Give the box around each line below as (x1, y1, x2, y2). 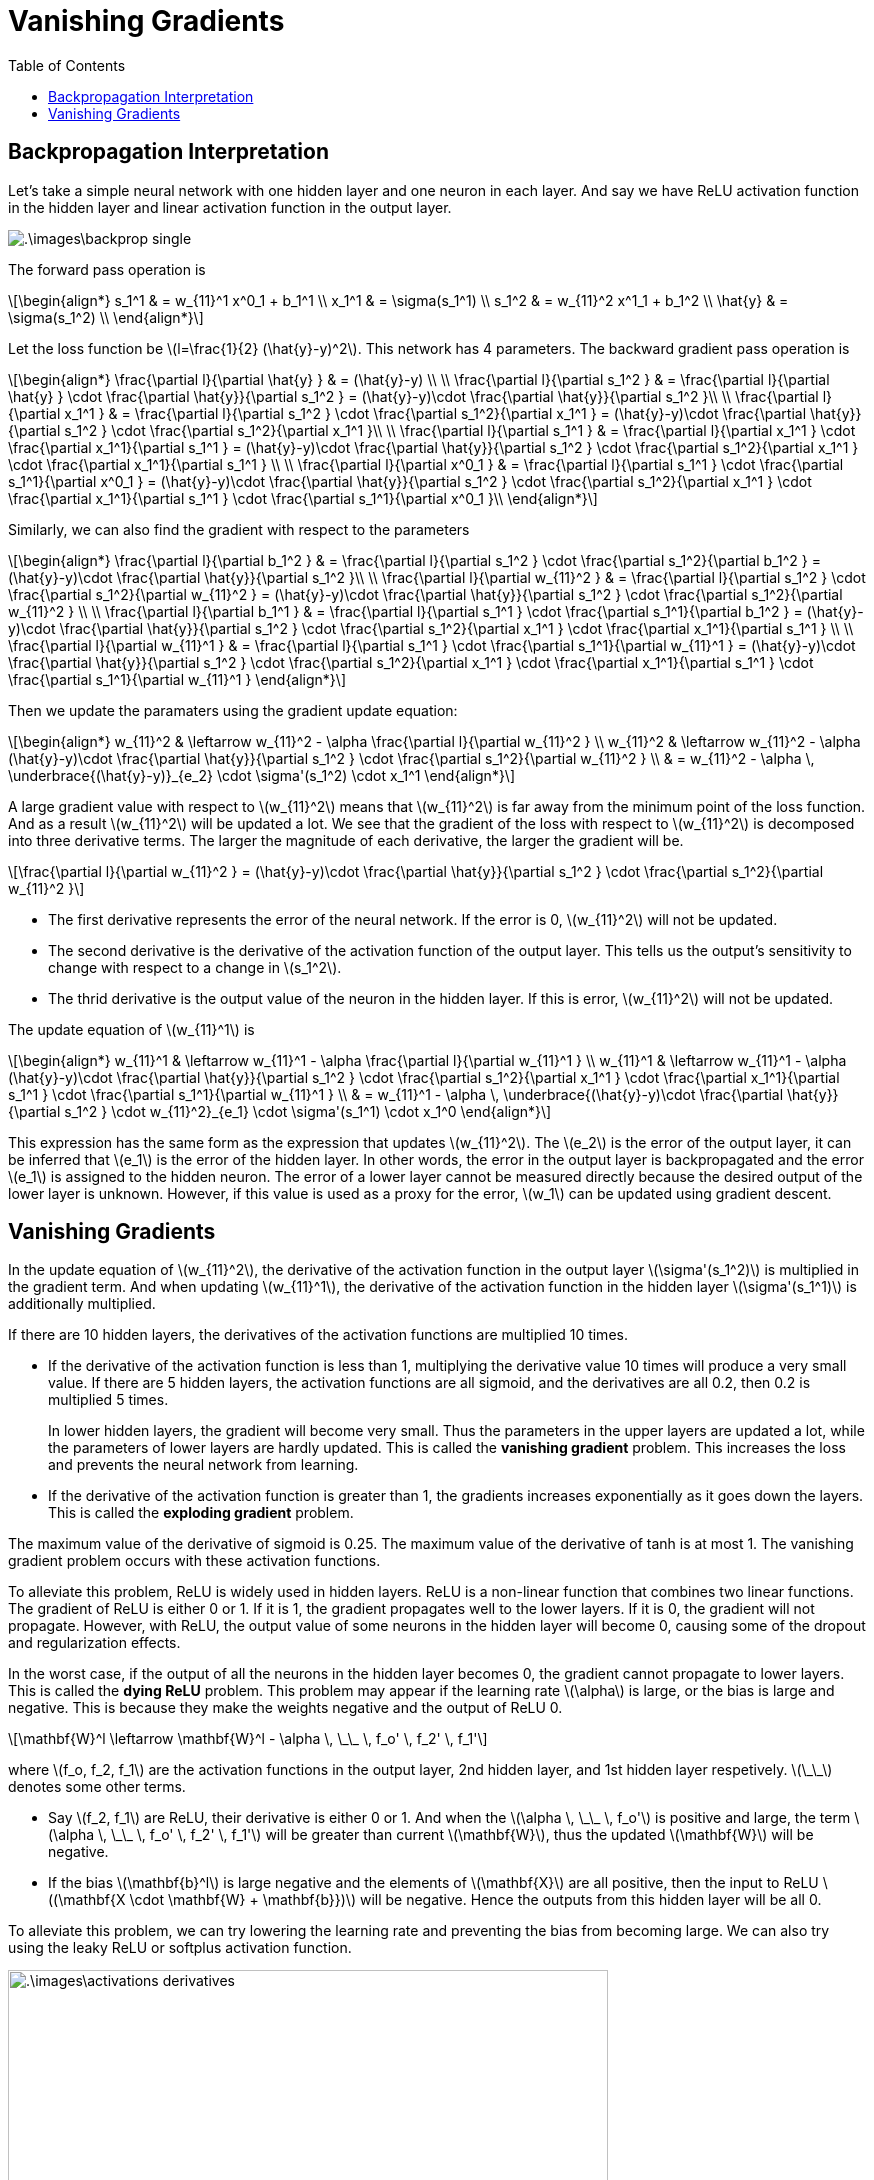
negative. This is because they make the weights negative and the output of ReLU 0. (8, 1699, 563, 1717)
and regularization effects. (8, 1634, 181, 1652)
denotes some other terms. (8, 1778, 186, 1796)
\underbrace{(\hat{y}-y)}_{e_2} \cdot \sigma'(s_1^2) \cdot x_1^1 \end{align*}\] (8, 766, 516, 784)
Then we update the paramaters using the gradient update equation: (8, 701, 458, 719)
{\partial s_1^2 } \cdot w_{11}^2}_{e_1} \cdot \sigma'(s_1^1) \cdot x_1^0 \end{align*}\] (8, 1102, 552, 1120)
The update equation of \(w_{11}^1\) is (8, 1020, 255, 1038)
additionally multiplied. (8, 1295, 156, 1313)
